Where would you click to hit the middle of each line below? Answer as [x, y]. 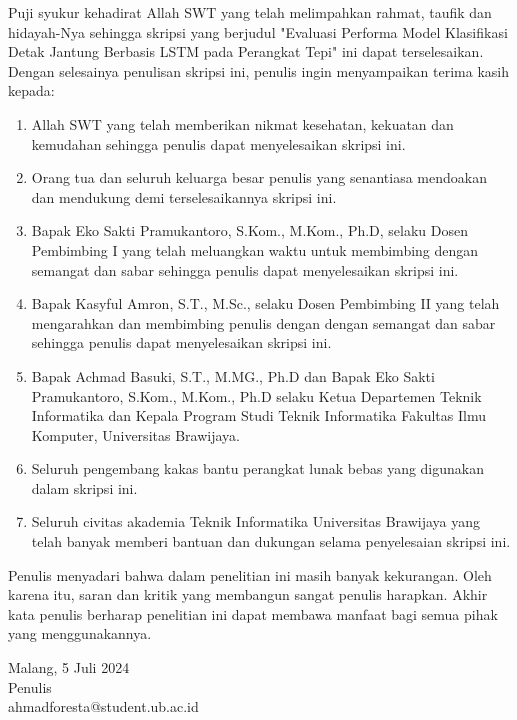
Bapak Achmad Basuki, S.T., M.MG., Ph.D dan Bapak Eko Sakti [233, 375]
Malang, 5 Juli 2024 [69, 667]
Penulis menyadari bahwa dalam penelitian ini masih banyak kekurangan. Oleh [250, 574]
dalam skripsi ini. [84, 487]
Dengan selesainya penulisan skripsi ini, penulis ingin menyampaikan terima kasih [258, 70]
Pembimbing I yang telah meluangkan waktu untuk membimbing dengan [255, 249]
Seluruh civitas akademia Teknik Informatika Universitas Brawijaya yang [256, 521]
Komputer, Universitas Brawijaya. [135, 434]
